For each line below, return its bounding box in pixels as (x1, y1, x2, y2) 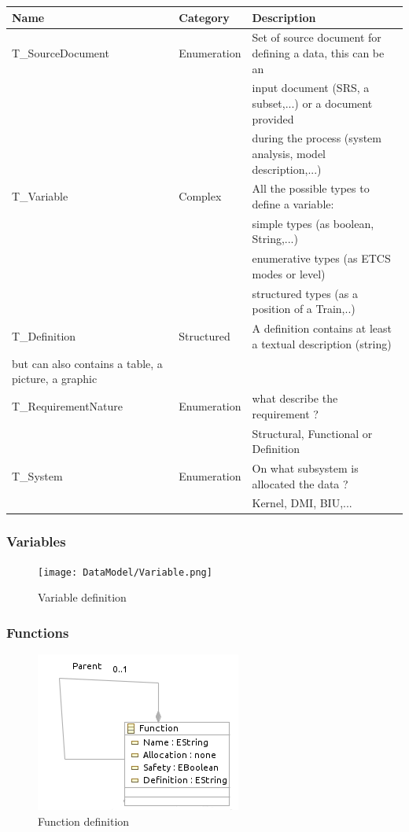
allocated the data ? (252, 475, 348, 491)
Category (179, 9, 230, 25)
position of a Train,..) (252, 300, 356, 317)
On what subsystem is (252, 459, 359, 476)
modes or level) (252, 265, 326, 282)
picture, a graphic (12, 370, 98, 387)
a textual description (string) (252, 335, 392, 352)
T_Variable (12, 188, 68, 204)
